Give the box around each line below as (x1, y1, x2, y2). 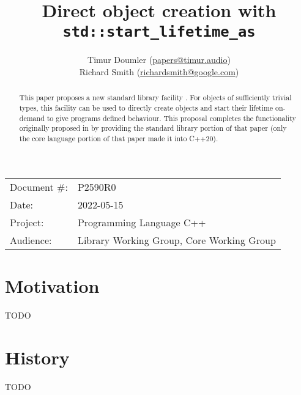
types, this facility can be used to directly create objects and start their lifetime (19, 103, 273, 113)
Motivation (5, 273, 100, 298)
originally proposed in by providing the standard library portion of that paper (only (19, 123, 287, 133)
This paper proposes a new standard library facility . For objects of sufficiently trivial (19, 92, 292, 103)
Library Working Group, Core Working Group (77, 232, 276, 247)
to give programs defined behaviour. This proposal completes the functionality (46, 113, 296, 123)
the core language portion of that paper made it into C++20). (19, 133, 218, 144)
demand (19, 113, 45, 123)
